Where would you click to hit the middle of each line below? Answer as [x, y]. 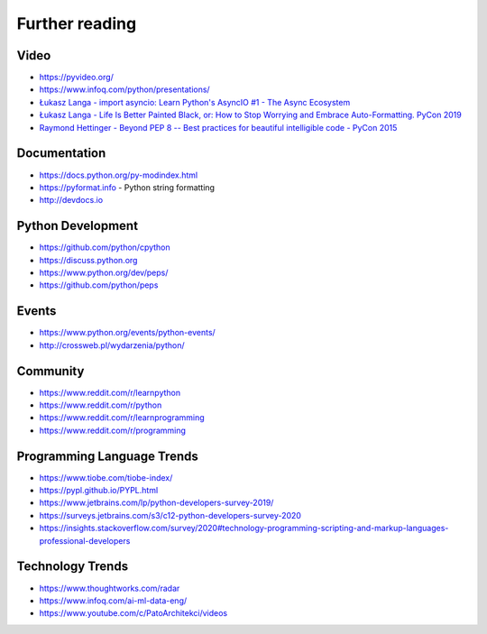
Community [51, 371]
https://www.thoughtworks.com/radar [110, 588]
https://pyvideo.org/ [77, 78]
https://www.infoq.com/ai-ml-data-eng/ [113, 601]
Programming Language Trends [107, 456]
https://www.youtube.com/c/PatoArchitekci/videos [133, 613]
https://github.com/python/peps [99, 285]
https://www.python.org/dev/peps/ [104, 272]
